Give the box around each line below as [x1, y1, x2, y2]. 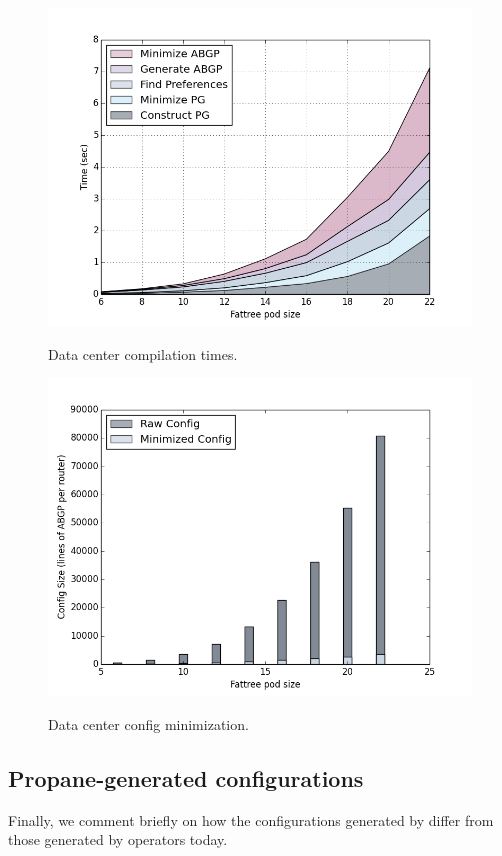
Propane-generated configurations [8, 762, 364, 793]
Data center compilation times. [48, 343, 238, 364]
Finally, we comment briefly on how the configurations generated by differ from [8, 809, 494, 830]
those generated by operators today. [8, 829, 228, 850]
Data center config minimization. [48, 713, 249, 734]
